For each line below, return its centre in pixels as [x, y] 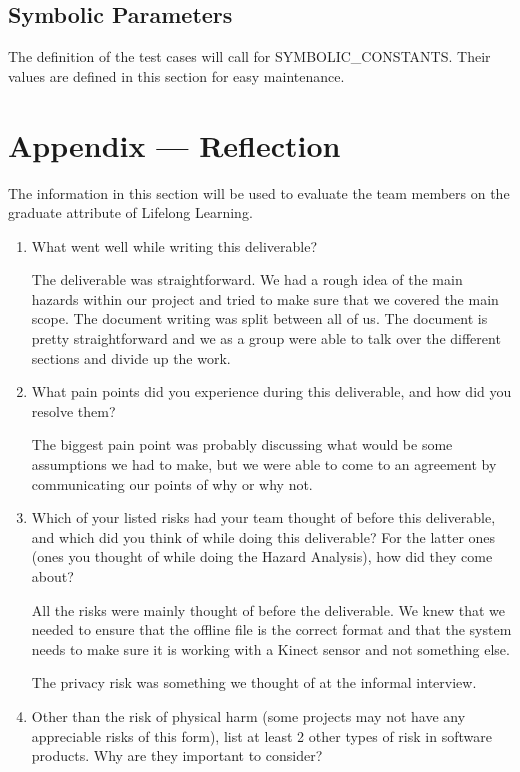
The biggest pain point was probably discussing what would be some [242, 444]
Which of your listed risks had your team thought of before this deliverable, [263, 517]
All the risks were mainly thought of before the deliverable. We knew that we [268, 609]
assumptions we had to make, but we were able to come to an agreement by [264, 464]
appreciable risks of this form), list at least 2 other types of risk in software [261, 735]
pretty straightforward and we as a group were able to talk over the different [266, 338]
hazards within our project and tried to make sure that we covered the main [265, 298]
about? [52, 576]
